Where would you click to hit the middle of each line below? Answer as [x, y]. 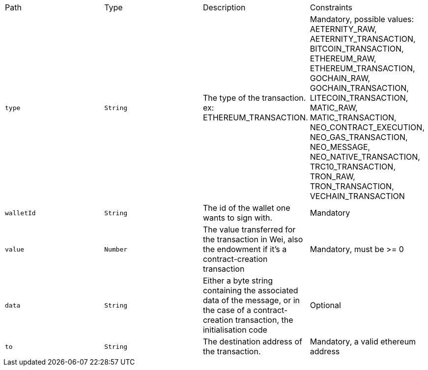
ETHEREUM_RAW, [343, 58]
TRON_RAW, [332, 176]
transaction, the [264, 320]
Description [224, 7]
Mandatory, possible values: [362, 19]
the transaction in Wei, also [253, 239]
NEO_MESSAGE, [340, 147]
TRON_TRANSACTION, [352, 186]
